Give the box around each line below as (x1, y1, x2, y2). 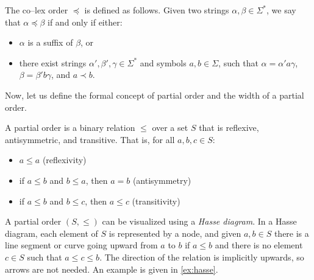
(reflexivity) (42, 153, 87, 166)
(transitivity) (132, 194, 180, 207)
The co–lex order (5, 4, 68, 16)
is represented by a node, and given (109, 226, 241, 239)
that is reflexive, (199, 121, 259, 134)
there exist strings (19, 56, 87, 69)
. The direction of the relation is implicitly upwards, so (99, 250, 304, 263)
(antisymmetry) (132, 173, 191, 186)
